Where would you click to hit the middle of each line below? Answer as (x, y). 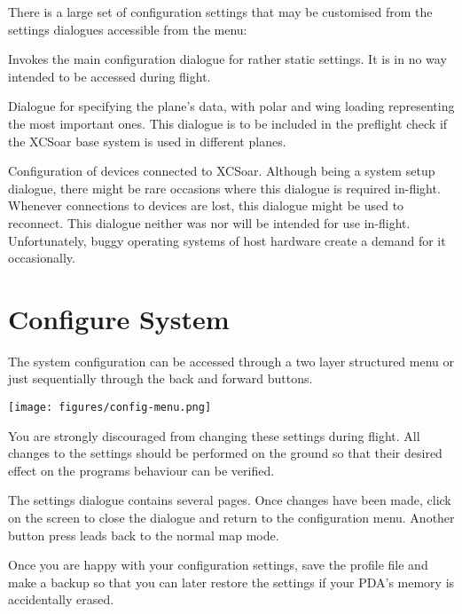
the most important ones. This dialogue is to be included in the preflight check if (228, 123)
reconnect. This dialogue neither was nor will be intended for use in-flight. (209, 222)
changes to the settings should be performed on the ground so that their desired (225, 453)
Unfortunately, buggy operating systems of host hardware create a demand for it (227, 240)
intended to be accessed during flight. (110, 76)
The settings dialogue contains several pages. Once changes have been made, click (230, 500)
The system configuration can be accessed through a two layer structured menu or (231, 361)
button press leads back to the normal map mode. (144, 535)
